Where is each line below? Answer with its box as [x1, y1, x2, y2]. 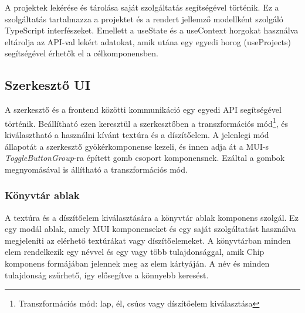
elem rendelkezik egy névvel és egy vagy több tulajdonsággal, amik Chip [5, 245, 265, 258]
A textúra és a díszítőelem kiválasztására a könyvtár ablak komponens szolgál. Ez [5, 211, 299, 223]
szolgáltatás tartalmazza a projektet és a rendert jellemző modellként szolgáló [5, 12, 283, 25]
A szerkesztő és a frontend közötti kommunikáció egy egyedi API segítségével [5, 103, 282, 116]
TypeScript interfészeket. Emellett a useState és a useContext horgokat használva [5, 24, 299, 36]
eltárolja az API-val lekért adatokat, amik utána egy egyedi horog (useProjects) [5, 35, 291, 48]
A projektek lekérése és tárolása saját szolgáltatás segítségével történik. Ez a [5, 1, 279, 13]
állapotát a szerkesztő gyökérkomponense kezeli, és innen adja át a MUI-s [5, 140, 269, 152]
